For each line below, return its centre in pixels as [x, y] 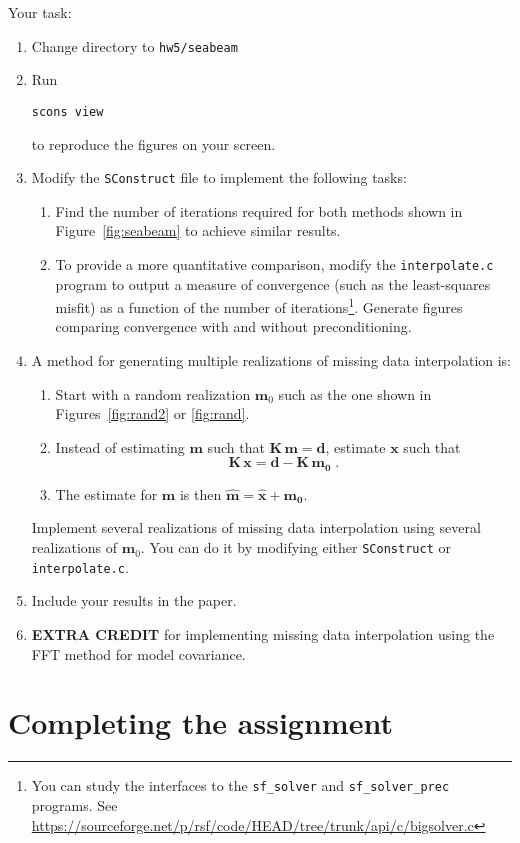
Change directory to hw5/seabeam [134, 45]
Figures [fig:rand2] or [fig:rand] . [152, 413]
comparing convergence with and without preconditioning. [233, 326]
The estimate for [106, 493]
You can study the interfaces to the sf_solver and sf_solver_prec [240, 785]
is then [200, 493]
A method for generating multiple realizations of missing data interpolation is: [271, 360]
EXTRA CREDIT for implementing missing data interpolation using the [263, 633]
